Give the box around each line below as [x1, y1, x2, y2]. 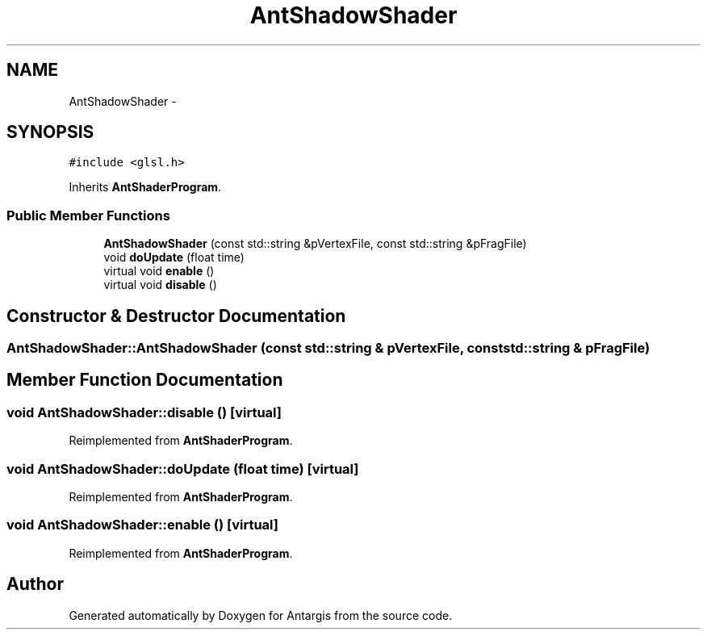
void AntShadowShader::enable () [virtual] [6, 517, 278, 533]
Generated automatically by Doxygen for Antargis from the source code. [69, 608, 453, 622]
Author [6, 574, 64, 595]
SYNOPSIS [6, 122, 94, 143]
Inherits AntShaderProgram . [69, 180, 222, 195]
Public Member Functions [6, 207, 170, 224]
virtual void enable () [103, 264, 215, 278]
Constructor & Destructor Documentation [6, 305, 346, 326]
